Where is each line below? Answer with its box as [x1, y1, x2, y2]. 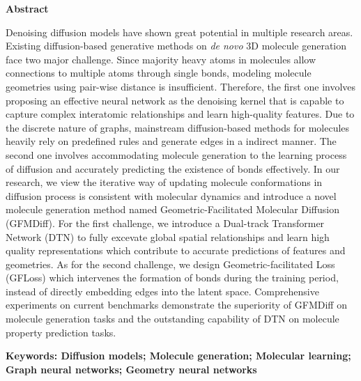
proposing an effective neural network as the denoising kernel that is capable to [6, 93, 344, 107]
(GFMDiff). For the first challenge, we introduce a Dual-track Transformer [6, 215, 325, 230]
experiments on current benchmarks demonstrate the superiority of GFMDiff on [6, 297, 347, 312]
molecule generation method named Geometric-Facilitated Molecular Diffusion [6, 202, 340, 217]
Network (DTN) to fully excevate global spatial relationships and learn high [6, 229, 330, 244]
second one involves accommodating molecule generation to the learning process [6, 147, 347, 162]
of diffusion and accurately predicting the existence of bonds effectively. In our [6, 161, 340, 176]
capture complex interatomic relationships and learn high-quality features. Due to [6, 107, 355, 121]
